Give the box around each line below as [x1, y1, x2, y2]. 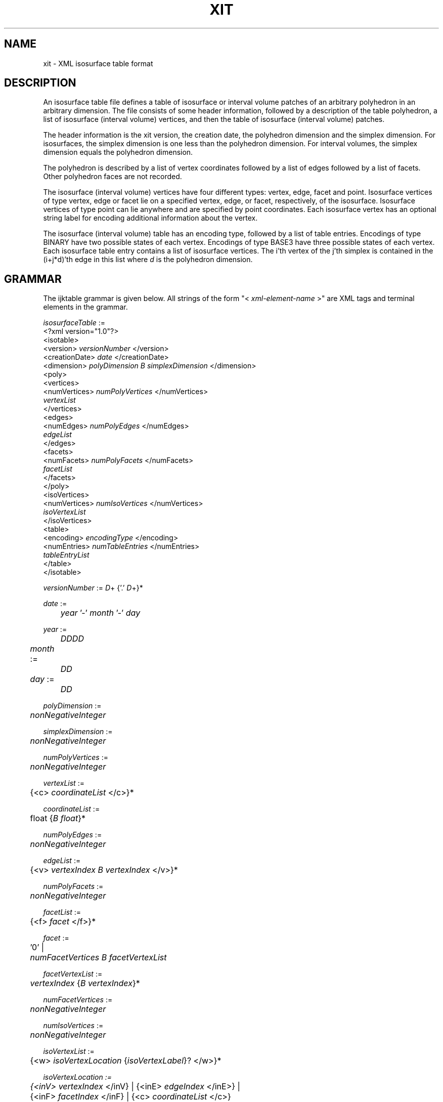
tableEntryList [43, 550, 90, 560]
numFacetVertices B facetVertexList [30, 952, 167, 963]
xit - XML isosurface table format [43, 59, 153, 68]
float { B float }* [30, 813, 86, 824]
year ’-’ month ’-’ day [60, 608, 141, 618]
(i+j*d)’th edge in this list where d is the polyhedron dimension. [43, 255, 253, 264]
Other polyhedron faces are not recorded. [43, 172, 182, 181]
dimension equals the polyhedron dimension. [43, 148, 193, 157]
